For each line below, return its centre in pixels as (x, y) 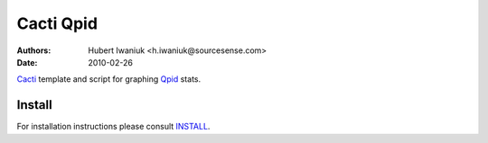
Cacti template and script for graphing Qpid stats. (109, 79)
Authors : (34, 50)
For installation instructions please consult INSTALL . (113, 127)
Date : (27, 62)
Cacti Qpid (57, 23)
